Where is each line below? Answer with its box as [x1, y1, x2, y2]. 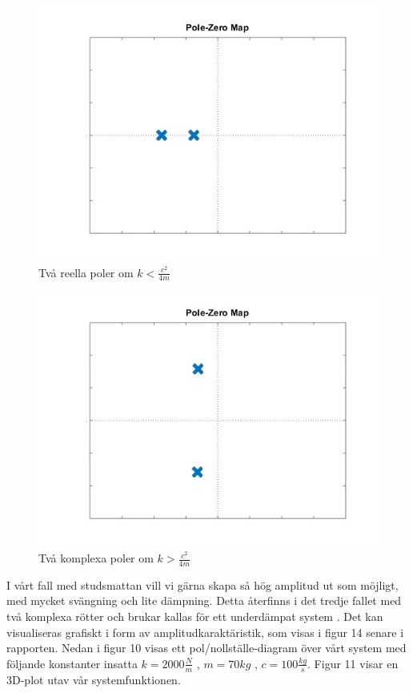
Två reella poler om [38, 264, 134, 280]
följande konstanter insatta [6, 655, 138, 671]
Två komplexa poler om [38, 550, 154, 566]
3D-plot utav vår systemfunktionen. [6, 671, 181, 687]
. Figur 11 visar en [307, 655, 399, 671]
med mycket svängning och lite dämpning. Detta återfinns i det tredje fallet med [6, 592, 402, 609]
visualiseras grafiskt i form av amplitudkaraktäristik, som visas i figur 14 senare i [6, 623, 404, 640]
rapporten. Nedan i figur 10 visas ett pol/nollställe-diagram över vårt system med [6, 639, 407, 656]
